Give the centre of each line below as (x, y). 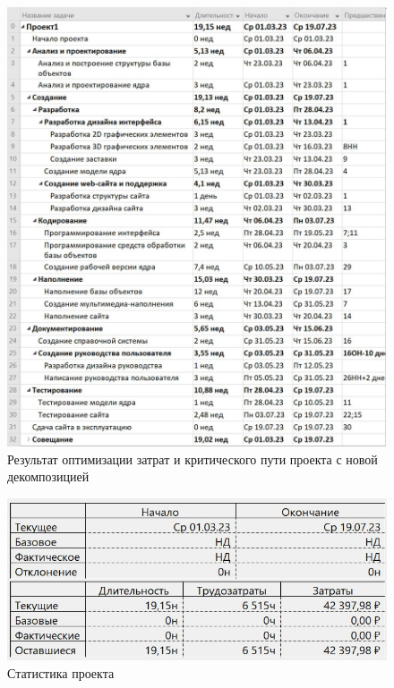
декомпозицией (48, 476)
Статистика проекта (61, 672)
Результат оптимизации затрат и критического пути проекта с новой (193, 459)
